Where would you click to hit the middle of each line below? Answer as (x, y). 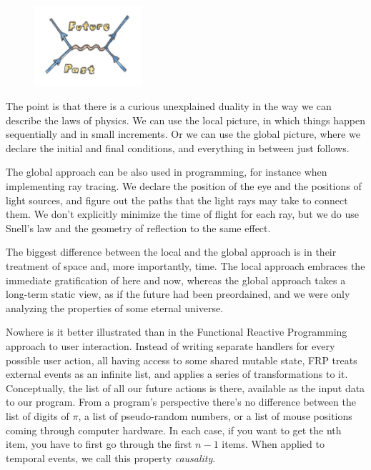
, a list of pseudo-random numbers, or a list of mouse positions (215, 415)
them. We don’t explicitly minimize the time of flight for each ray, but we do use (183, 214)
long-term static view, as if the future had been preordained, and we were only (178, 294)
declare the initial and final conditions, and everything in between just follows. (178, 147)
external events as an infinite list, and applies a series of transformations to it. (177, 374)
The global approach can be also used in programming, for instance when (167, 172)
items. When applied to (273, 444)
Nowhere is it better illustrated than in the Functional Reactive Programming (177, 332)
